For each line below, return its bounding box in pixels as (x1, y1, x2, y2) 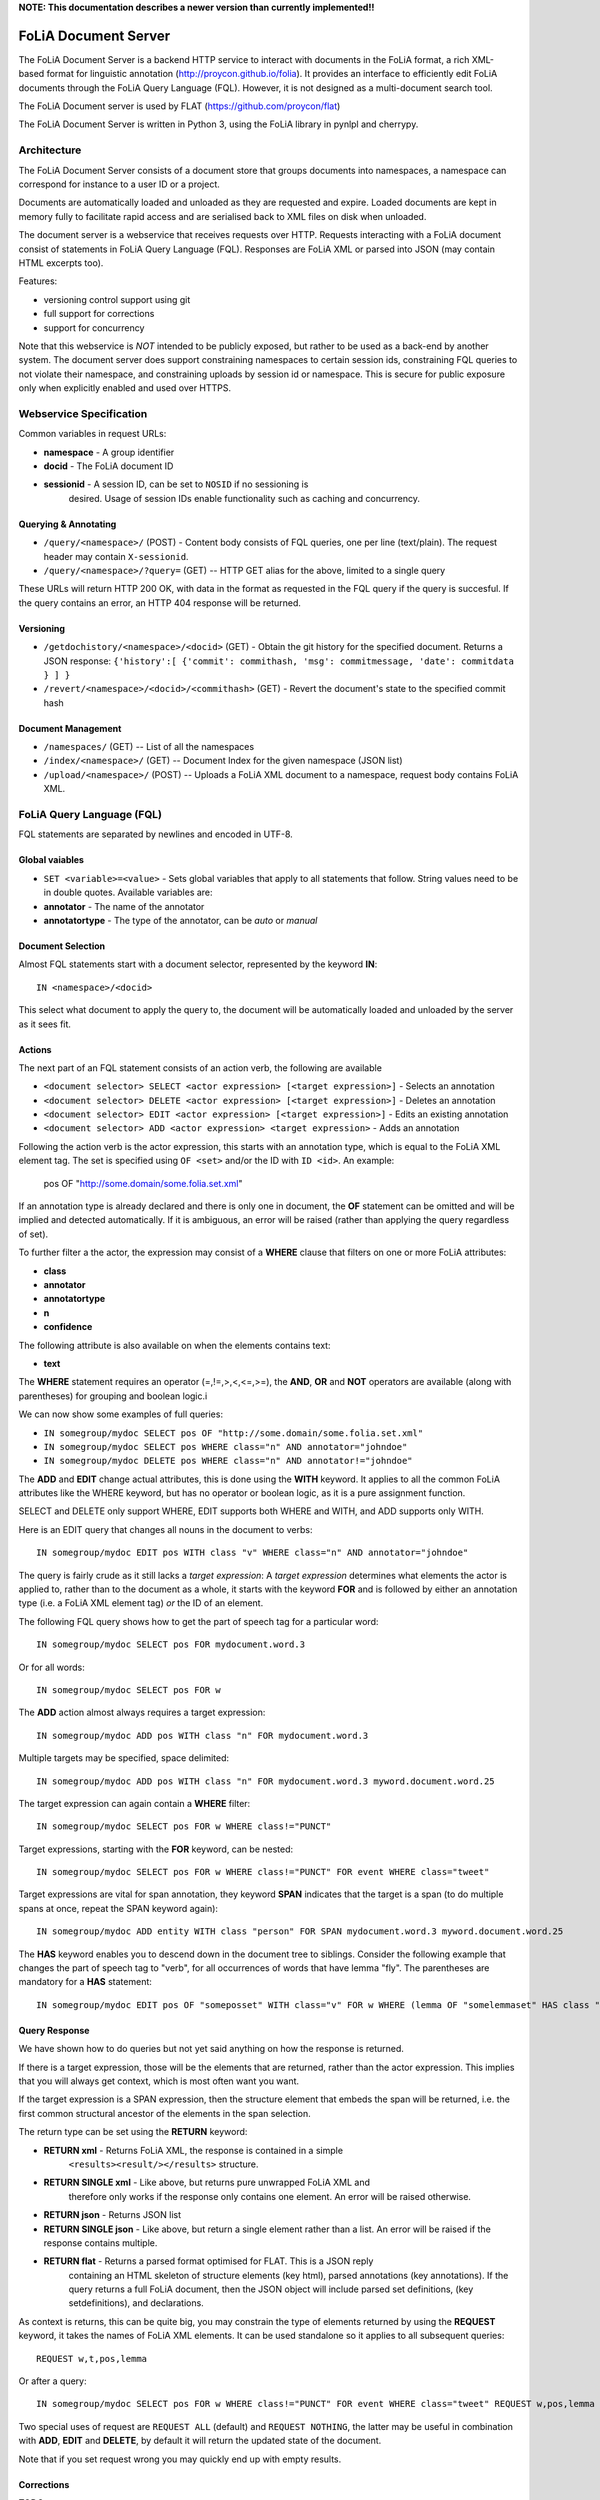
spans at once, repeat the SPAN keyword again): (18, 1902, 219, 1914)
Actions (18, 1043, 52, 1055)
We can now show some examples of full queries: (18, 1408, 224, 1420)
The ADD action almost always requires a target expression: (18, 1706, 266, 1719)
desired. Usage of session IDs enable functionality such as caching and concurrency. (68, 492, 420, 504)
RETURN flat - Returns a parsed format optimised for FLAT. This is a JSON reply (43, 2255, 374, 2267)
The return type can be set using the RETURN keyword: (18, 2126, 248, 2138)
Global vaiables (18, 854, 85, 866)
